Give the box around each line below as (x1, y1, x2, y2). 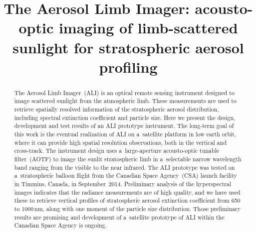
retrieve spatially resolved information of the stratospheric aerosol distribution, (14, 105, 219, 114)
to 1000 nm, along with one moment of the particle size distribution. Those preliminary (14, 204, 241, 213)
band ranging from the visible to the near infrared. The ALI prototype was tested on (14, 163, 235, 171)
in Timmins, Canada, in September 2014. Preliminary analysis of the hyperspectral (14, 179, 232, 188)
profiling (99, 56, 158, 77)
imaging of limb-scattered (58, 17, 238, 38)
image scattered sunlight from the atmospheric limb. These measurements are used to (14, 97, 237, 105)
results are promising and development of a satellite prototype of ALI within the (14, 213, 225, 221)
